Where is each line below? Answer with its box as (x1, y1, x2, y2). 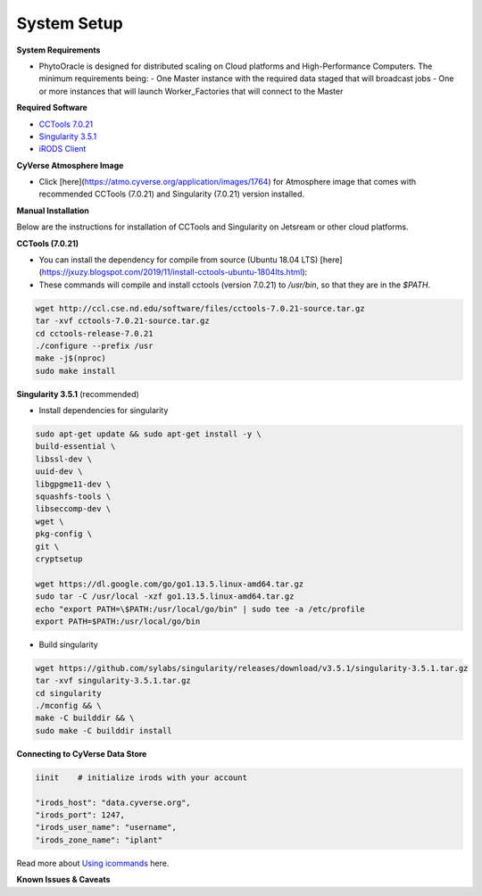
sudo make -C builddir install (35, 726, 173, 735)
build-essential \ (35, 442, 116, 452)
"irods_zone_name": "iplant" (35, 834, 163, 845)
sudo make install (35, 366, 116, 376)
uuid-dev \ (35, 467, 83, 477)
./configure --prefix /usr (35, 340, 154, 351)
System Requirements (16, 45, 101, 55)
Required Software (16, 103, 88, 113)
